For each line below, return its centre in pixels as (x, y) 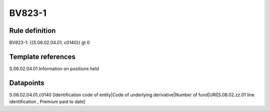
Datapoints (27, 83)
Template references (42, 56)
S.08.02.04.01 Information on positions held (54, 68)
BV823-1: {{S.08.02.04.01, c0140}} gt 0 (49, 43)
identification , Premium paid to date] (47, 102)
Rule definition (32, 31)
